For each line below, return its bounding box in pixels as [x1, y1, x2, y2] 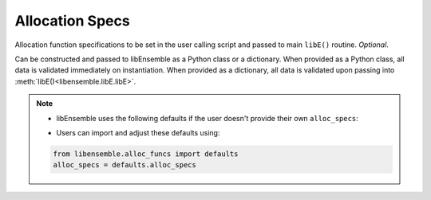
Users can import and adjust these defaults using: [56, 127, 220, 137]
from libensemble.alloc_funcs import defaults [53, 149, 239, 159]
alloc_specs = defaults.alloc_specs [53, 160, 197, 170]
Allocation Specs [14, 12, 131, 29]
